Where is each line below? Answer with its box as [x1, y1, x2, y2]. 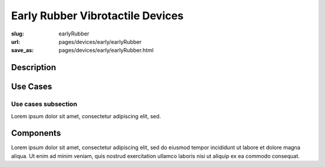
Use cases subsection [11, 100, 78, 108]
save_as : [11, 47, 34, 54]
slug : [11, 30, 24, 37]
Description [11, 62, 57, 73]
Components [11, 128, 61, 138]
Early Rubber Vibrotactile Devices [11, 9, 184, 22]
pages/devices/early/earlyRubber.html [58, 47, 153, 54]
